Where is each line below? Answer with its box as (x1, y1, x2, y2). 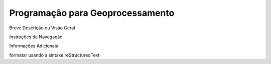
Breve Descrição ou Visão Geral (9, 25, 75, 31)
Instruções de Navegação (9, 34, 63, 40)
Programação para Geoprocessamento (9, 7, 175, 18)
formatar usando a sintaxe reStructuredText (9, 52, 100, 58)
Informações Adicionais (9, 43, 59, 49)
